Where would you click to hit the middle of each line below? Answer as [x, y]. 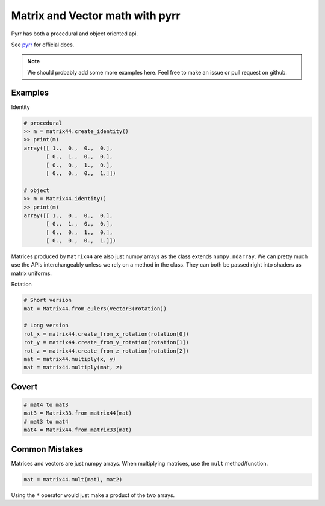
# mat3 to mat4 [46, 421]
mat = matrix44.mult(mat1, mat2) [73, 479]
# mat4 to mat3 [46, 404]
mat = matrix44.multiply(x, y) [70, 359]
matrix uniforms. [32, 273]
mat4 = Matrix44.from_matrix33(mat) [78, 430]
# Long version [46, 326]
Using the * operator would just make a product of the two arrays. [93, 495]
